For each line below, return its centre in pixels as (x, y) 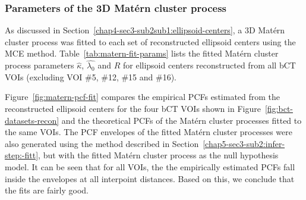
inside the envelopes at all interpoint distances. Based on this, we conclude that (150, 178)
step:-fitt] (22, 155)
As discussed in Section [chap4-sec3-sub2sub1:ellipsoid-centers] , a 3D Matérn (145, 30)
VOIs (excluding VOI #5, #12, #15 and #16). (91, 76)
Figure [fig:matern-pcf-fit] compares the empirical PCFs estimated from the (143, 97)
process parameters (40, 65)
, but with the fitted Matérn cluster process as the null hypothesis (158, 155)
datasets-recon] (32, 120)
